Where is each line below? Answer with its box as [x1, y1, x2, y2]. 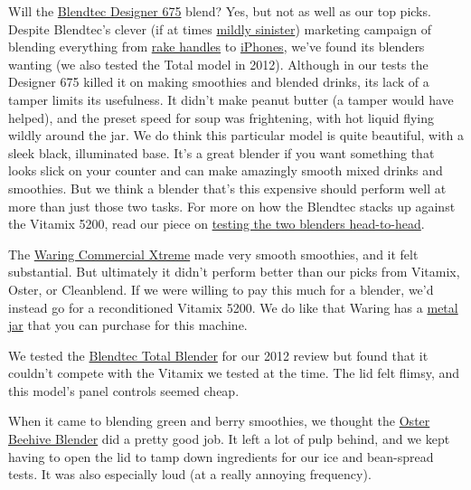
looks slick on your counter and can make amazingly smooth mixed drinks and [8, 161, 443, 180]
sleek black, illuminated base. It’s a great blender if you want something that [8, 143, 435, 162]
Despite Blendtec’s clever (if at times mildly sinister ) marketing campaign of [8, 19, 431, 38]
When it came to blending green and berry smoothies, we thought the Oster [8, 411, 430, 430]
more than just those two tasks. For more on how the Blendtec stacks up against [8, 196, 456, 215]
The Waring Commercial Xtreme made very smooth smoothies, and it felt [8, 244, 419, 263]
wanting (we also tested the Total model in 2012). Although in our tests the [8, 54, 429, 73]
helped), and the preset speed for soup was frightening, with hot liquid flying [8, 108, 435, 127]
